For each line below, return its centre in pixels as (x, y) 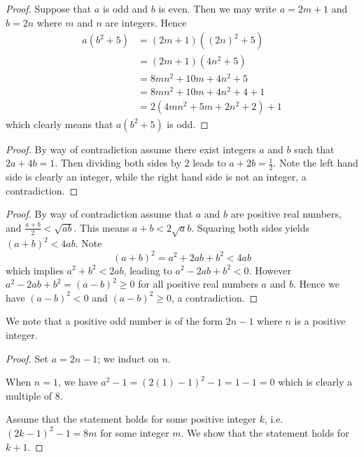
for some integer (135, 432)
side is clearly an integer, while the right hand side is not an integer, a (156, 176)
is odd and (125, 8)
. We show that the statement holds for (265, 432)
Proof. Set (27, 358)
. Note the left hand (316, 163)
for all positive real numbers (198, 284)
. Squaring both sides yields (250, 227)
